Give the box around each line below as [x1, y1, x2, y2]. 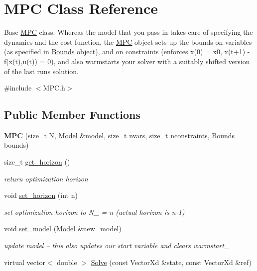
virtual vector [4, 257, 45, 267]
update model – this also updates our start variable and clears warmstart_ [4, 240, 230, 251]
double [57, 257, 77, 267]
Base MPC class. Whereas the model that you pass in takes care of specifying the [4, 27, 253, 37]
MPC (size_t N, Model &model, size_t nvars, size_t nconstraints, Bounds [4, 130, 235, 140]
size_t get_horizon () [4, 157, 70, 167]
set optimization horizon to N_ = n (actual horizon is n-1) [4, 206, 185, 217]
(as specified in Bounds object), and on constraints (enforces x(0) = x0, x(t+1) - [4, 46, 250, 57]
